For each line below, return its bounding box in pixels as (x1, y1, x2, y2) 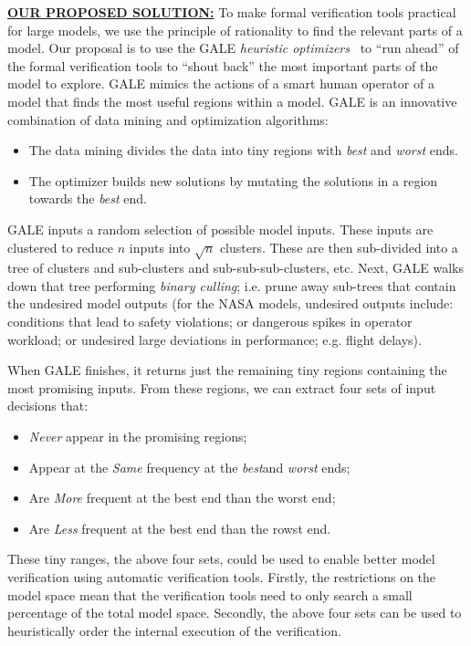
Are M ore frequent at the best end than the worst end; (28, 488, 336, 507)
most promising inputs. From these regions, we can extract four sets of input (7, 378, 436, 397)
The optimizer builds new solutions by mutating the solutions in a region (28, 171, 438, 190)
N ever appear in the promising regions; (28, 427, 247, 446)
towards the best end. (28, 189, 148, 208)
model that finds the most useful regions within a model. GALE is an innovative (7, 91, 457, 110)
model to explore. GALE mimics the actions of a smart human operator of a (7, 74, 434, 93)
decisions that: (7, 396, 89, 415)
